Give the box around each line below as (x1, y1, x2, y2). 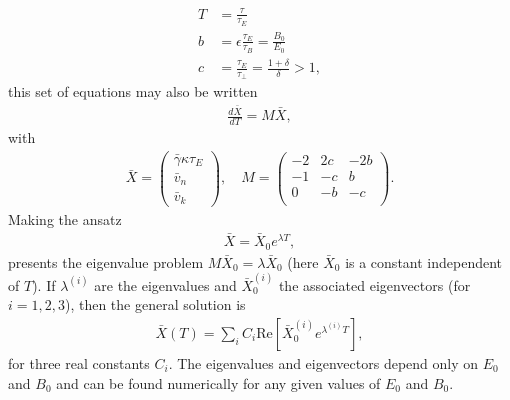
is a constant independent (345, 251, 503, 272)
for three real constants (8, 352, 150, 373)
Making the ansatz (8, 209, 122, 230)
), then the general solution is (64, 294, 246, 315)
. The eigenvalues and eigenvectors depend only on (168, 352, 479, 373)
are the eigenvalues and (94, 274, 237, 295)
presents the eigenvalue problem (8, 251, 204, 272)
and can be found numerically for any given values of (56, 372, 381, 393)
